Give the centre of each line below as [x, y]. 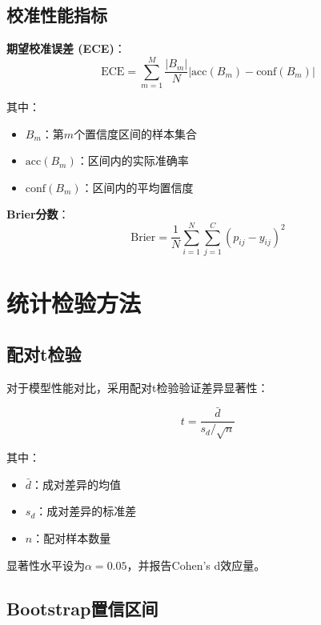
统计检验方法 [74, 303]
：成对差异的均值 [76, 484]
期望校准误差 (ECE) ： [66, 48]
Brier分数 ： [38, 214]
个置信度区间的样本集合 [136, 133]
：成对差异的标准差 [86, 511]
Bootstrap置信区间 [82, 608]
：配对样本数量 [72, 538]
